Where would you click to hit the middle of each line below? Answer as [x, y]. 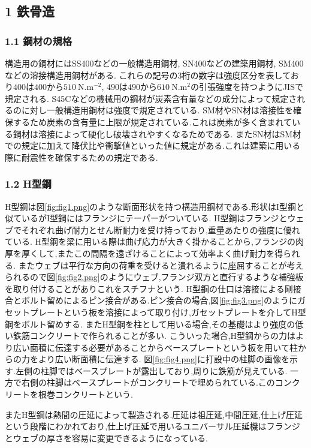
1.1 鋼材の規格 [39, 40]
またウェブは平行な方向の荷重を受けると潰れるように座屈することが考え [161, 265]
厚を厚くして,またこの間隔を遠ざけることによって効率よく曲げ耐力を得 [144, 253]
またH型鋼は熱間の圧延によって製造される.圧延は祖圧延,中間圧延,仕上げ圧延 [154, 414]
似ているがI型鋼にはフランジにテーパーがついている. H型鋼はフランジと [146, 218]
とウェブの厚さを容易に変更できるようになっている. [106, 438]
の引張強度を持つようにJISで [247, 87]
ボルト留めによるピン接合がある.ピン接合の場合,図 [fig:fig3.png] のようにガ [164, 300]
